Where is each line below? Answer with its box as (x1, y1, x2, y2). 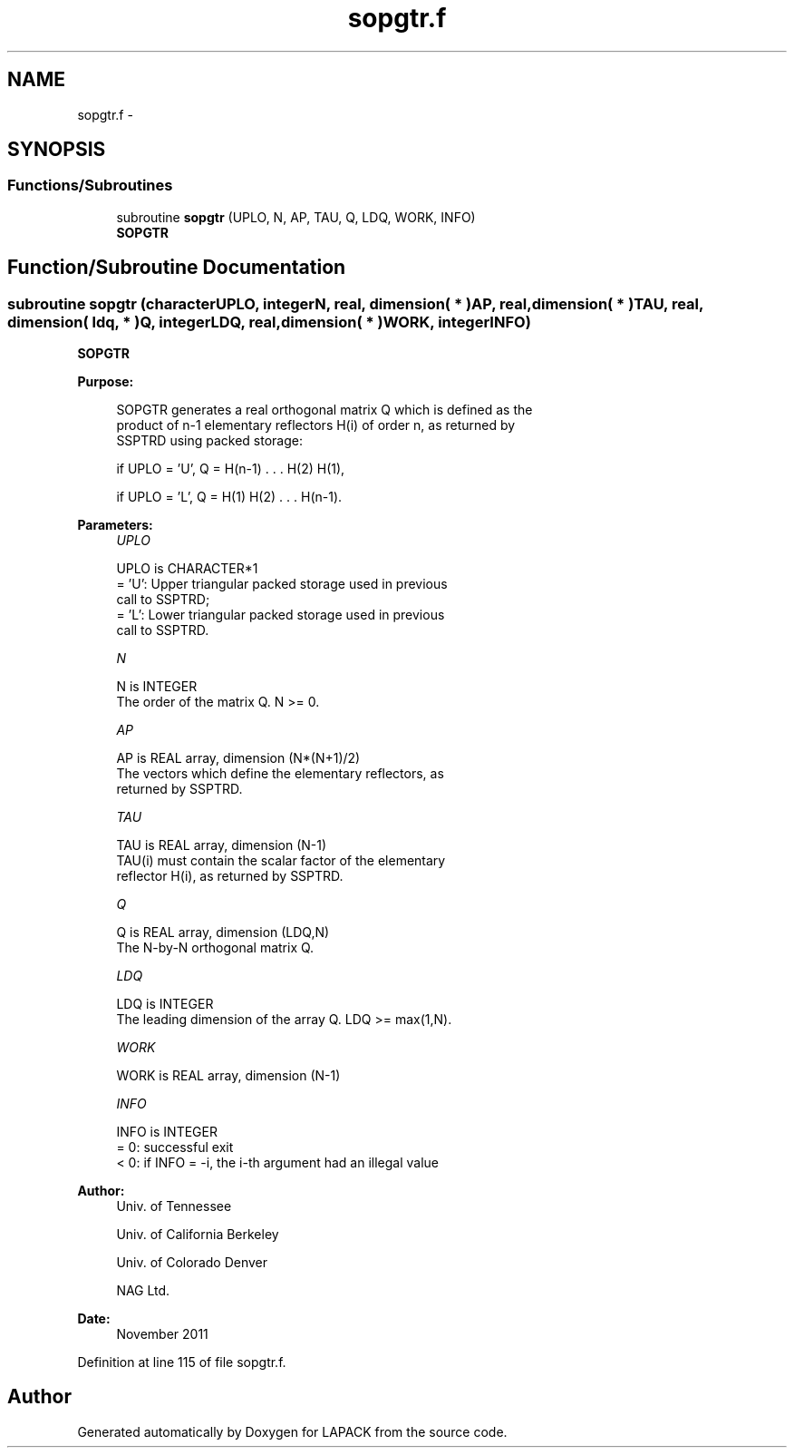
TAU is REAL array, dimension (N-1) (116, 837, 327, 854)
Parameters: (77, 517, 153, 533)
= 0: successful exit (116, 1139, 234, 1156)
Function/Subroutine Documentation (7, 256, 346, 279)
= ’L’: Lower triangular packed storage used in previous (116, 607, 445, 623)
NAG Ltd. (116, 1283, 170, 1299)
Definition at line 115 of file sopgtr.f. (77, 1354, 286, 1371)
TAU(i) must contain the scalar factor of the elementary (116, 853, 446, 869)
